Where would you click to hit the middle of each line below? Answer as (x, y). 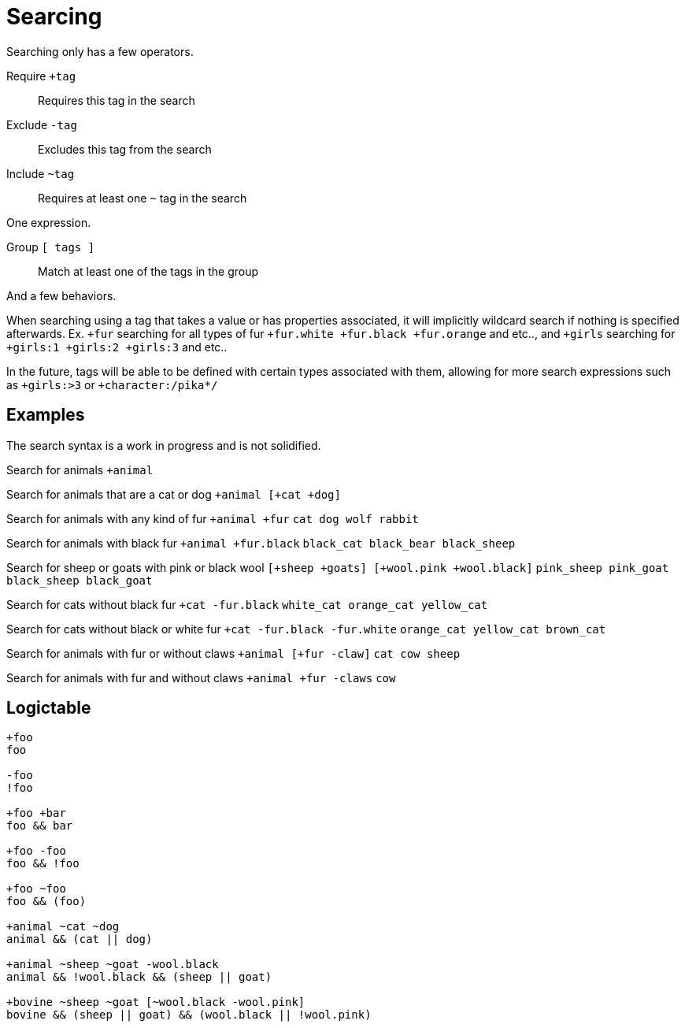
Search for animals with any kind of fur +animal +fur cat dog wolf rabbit (213, 518)
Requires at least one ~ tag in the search (143, 198)
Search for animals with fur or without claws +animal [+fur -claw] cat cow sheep (233, 653)
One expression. (49, 222)
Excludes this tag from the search (125, 149)
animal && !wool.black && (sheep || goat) (139, 977)
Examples (46, 415)
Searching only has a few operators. (100, 51)
